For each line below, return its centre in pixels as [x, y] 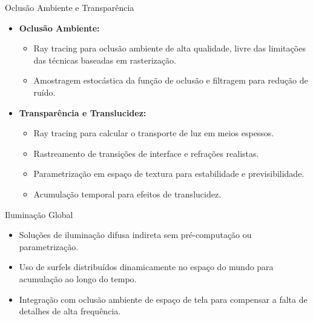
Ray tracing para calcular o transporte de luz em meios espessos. [154, 133]
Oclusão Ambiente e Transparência [70, 7]
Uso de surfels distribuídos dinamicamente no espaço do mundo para [146, 267]
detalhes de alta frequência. [70, 311]
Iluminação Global [39, 214]
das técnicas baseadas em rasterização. [105, 60]
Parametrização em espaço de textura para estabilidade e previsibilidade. [169, 174]
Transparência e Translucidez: [83, 112]
